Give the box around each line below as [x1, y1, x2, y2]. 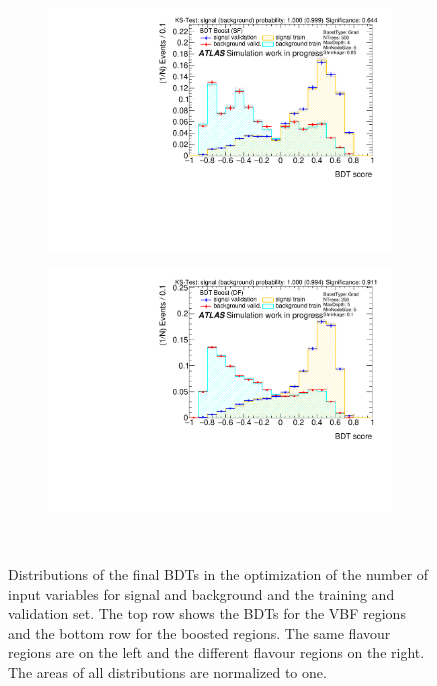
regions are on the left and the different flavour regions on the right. [8, 642, 425, 663]
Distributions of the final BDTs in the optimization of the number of [8, 564, 429, 584]
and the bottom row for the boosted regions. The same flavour [8, 622, 391, 643]
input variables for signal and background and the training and [8, 583, 395, 604]
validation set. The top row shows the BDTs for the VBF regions [8, 603, 406, 624]
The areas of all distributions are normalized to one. [8, 661, 327, 682]
